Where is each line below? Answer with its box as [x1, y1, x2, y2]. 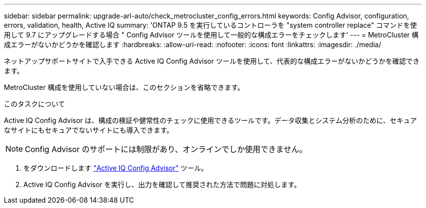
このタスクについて [4, 100, 65, 108]
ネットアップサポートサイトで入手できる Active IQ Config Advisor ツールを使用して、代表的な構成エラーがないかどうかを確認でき [4, 57, 420, 65]
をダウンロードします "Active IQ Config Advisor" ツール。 [23, 164, 208, 172]
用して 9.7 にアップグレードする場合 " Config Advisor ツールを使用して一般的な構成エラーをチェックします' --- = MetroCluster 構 [4, 31, 419, 39]
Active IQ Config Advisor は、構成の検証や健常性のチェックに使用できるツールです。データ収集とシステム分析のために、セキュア [4, 116, 417, 124]
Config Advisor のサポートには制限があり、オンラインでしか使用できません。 [25, 144, 307, 154]
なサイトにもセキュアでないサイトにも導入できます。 [4, 126, 174, 134]
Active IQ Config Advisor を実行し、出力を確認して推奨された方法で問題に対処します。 [23, 180, 301, 189]
